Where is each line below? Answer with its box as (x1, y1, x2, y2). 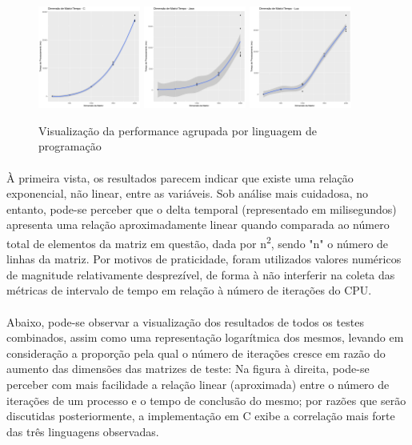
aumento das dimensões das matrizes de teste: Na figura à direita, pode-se (6, 360, 370, 377)
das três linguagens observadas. (6, 423, 159, 439)
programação (38, 138, 102, 154)
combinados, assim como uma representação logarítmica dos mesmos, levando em (6, 329, 404, 346)
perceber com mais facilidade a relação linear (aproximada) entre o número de (6, 375, 390, 392)
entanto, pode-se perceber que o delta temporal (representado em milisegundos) (6, 200, 397, 217)
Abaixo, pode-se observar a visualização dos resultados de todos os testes (6, 313, 364, 330)
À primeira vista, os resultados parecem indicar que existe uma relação (6, 169, 354, 186)
